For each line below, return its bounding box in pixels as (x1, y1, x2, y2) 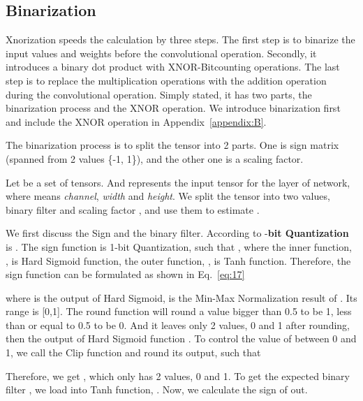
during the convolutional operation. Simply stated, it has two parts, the (6, 87, 312, 101)
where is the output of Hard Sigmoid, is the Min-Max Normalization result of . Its (6, 290, 357, 305)
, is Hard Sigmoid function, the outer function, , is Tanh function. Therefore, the (6, 253, 351, 268)
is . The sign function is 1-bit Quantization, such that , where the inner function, (6, 239, 352, 254)
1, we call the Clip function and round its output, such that (6, 345, 261, 360)
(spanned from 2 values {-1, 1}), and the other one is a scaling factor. (6, 151, 304, 166)
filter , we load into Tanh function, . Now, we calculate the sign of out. (6, 382, 308, 397)
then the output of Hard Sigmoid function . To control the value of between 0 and (6, 331, 357, 346)
